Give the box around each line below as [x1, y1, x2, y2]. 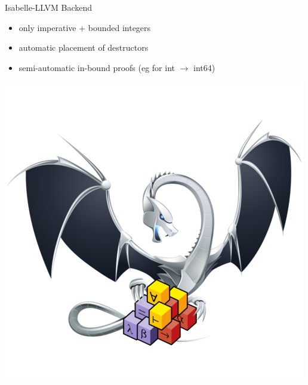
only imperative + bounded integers [19, 21, 151, 33]
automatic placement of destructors [19, 41, 149, 54]
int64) [193, 61, 215, 73]
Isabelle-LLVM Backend [5, 1, 93, 13]
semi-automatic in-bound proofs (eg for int [19, 61, 175, 73]
